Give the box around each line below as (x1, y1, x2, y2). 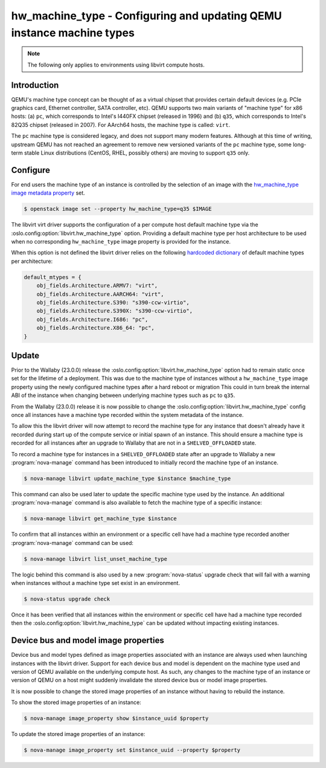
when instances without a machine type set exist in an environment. (11, 579, 181, 587)
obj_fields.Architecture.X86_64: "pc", (36, 324, 155, 332)
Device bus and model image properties (11, 635, 164, 646)
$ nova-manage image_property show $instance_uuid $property (24, 715, 209, 722)
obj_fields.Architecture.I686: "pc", (36, 316, 149, 323)
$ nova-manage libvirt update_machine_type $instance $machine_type (24, 475, 231, 482)
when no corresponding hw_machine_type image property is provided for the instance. (11, 238, 231, 245)
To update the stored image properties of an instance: (11, 731, 145, 738)
